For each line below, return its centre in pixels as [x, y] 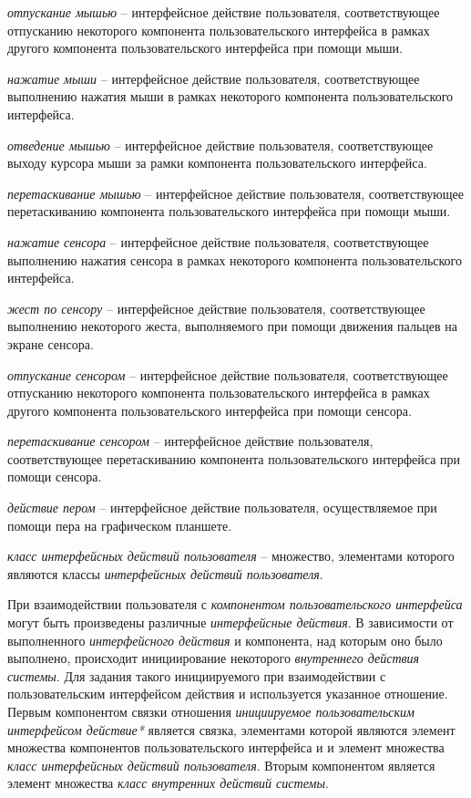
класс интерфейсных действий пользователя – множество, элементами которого [231, 556]
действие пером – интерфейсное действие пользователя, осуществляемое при [222, 508]
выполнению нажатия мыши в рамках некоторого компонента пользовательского [230, 96]
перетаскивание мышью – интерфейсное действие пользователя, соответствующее [236, 193]
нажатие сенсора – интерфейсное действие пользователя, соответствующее [218, 241]
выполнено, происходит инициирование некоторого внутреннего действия [214, 658]
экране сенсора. [51, 343]
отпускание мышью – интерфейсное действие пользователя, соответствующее [224, 12]
